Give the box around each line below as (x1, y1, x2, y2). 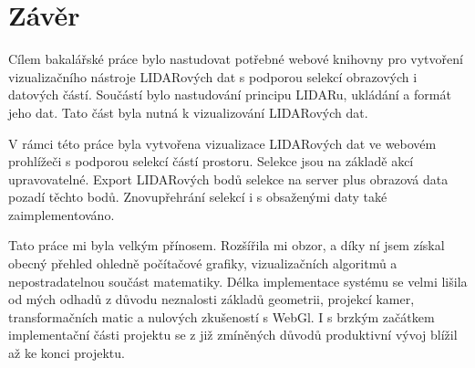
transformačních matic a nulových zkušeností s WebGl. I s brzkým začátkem (8, 307, 435, 326)
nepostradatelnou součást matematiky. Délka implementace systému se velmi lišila (8, 271, 468, 290)
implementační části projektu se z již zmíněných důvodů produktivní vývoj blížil (8, 325, 458, 344)
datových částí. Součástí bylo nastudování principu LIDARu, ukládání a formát (8, 85, 451, 104)
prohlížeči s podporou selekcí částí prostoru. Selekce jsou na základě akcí (8, 152, 414, 171)
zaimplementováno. (8, 205, 115, 224)
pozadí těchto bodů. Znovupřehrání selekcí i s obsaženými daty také (8, 187, 387, 206)
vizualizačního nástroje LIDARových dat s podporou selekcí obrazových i (8, 67, 418, 86)
